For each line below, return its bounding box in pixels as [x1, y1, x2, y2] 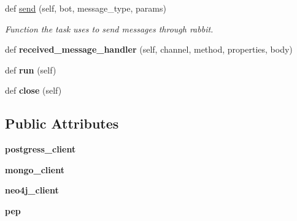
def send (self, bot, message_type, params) [5, 2, 166, 14]
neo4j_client [5, 184, 59, 197]
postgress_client [5, 143, 76, 155]
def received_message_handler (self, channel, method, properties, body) [5, 43, 293, 56]
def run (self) [5, 63, 56, 76]
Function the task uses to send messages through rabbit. [5, 22, 214, 35]
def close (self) [5, 84, 62, 97]
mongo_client [5, 163, 64, 176]
